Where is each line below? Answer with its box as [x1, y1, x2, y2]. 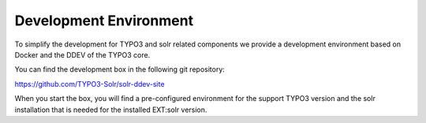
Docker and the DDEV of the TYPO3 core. [14, 50, 151, 59]
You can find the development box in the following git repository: [14, 65, 225, 74]
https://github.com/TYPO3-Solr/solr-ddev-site [14, 79, 165, 88]
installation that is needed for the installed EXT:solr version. [14, 105, 207, 114]
